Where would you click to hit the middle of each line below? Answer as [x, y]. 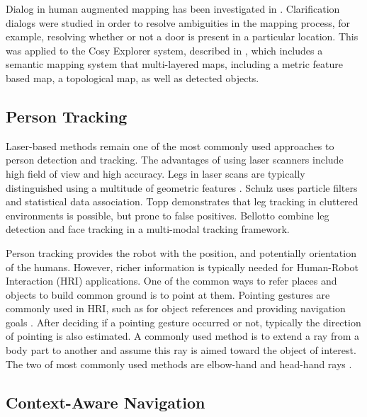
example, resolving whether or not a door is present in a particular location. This [182, 36]
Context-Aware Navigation [106, 402]
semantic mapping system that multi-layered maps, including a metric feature [175, 64]
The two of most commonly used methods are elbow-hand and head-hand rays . [179, 364]
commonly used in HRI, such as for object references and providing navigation [176, 308]
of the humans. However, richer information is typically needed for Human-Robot [182, 267]
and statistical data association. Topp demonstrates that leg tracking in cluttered [182, 201]
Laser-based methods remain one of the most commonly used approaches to [170, 145]
